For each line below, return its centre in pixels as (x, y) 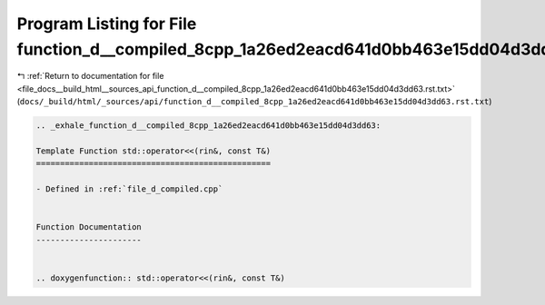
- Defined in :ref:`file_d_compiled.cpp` (129, 189)
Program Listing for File (107, 24)
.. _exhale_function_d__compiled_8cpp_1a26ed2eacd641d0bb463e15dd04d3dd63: (208, 126)
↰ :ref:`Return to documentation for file (90, 76)
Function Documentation (89, 227)
